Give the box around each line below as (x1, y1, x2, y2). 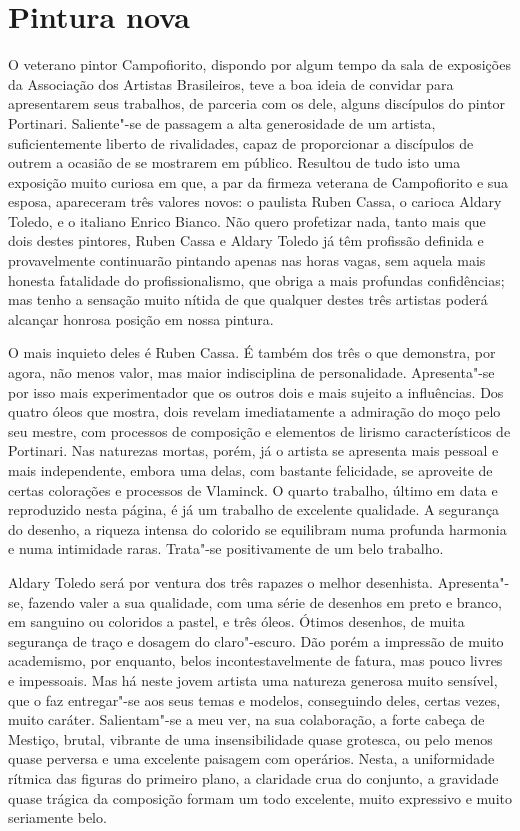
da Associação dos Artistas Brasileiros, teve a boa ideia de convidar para (8, 73, 454, 94)
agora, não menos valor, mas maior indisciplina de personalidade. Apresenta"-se (8, 362, 495, 383)
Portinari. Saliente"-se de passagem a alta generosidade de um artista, (8, 112, 436, 133)
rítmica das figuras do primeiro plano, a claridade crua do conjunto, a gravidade (8, 767, 499, 788)
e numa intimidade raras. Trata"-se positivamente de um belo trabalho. (8, 538, 444, 559)
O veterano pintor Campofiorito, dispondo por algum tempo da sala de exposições (8, 54, 511, 75)
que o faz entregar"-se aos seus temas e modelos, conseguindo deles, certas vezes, (8, 689, 501, 710)
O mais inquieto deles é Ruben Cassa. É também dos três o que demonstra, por (8, 342, 496, 363)
